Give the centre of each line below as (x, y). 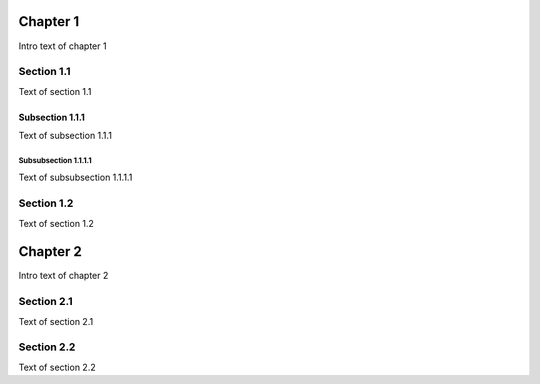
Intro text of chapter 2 (63, 276)
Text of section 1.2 (56, 223)
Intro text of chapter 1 (62, 46)
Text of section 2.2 (57, 367)
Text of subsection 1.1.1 (65, 136)
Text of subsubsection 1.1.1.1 (75, 177)
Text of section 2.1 (56, 321)
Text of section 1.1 (55, 91)
